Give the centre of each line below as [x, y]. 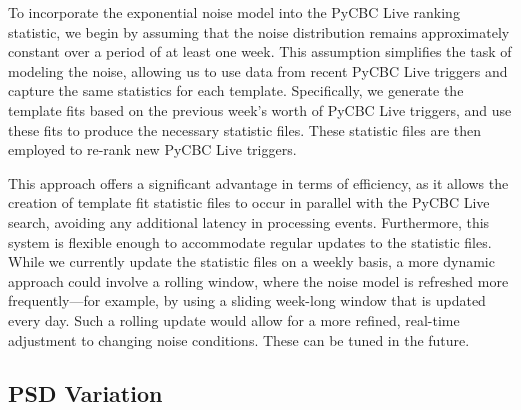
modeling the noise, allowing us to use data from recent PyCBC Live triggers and [258, 70]
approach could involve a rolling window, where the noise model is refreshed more [258, 280]
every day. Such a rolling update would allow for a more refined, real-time [234, 319]
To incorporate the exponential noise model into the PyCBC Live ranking [234, 12]
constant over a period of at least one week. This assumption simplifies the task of [260, 51]
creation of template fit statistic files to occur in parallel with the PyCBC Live [249, 202]
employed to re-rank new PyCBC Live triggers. [152, 149]
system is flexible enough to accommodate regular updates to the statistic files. [250, 241]
